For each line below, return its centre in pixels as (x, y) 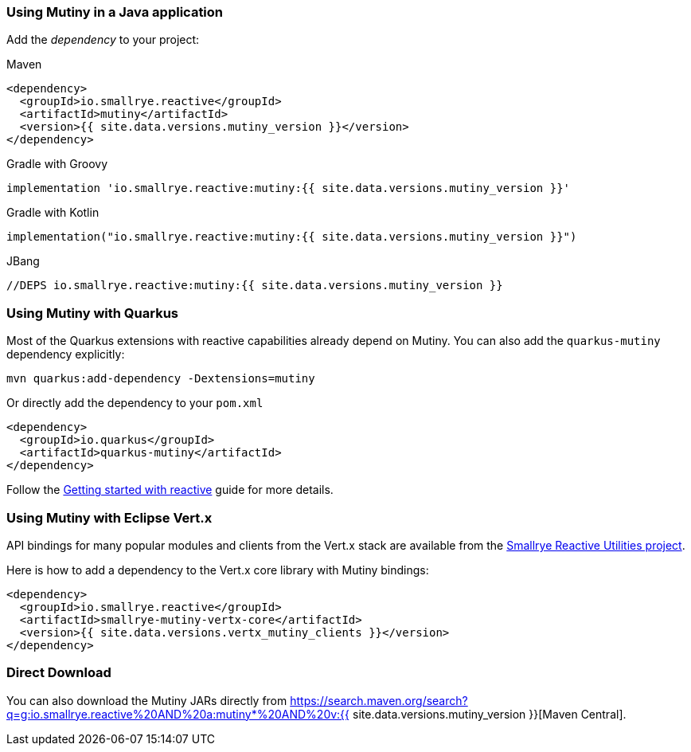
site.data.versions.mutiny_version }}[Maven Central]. (490, 714)
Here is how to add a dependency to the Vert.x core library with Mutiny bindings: (218, 570)
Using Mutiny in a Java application (115, 12)
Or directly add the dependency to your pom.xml (135, 403)
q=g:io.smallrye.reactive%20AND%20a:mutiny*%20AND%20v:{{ (178, 714)
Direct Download (59, 673)
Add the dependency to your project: (103, 40)
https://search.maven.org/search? (379, 700)
